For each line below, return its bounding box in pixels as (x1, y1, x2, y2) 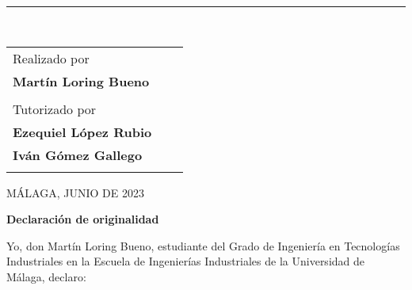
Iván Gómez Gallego (13, 145, 143, 164)
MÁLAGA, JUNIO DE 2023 (6, 184, 144, 200)
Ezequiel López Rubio (13, 122, 152, 141)
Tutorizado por (13, 99, 97, 118)
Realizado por (13, 48, 90, 67)
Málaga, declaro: (6, 268, 86, 284)
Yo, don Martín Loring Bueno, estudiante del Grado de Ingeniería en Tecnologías (6, 237, 400, 254)
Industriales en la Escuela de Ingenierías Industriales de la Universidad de (6, 253, 365, 269)
